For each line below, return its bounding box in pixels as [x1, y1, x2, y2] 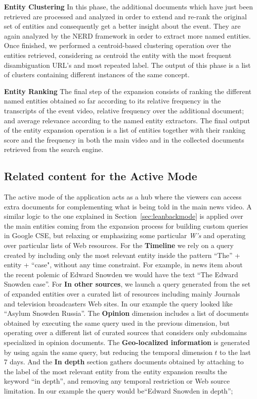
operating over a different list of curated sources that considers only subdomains [4, 327, 247, 338]
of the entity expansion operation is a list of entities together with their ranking [4, 125, 246, 135]
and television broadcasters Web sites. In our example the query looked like [4, 298, 233, 308]
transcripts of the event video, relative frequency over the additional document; [4, 105, 244, 115]
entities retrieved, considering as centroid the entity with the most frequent [4, 50, 232, 60]
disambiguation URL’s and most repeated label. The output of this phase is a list [4, 59, 251, 70]
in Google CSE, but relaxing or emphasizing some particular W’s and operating [4, 230, 246, 241]
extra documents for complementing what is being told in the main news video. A [4, 201, 252, 211]
